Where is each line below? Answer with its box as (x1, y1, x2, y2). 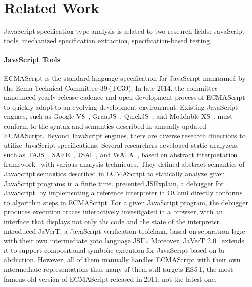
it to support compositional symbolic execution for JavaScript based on (4, 245, 216, 255)
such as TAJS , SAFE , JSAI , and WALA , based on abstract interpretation (4, 149, 238, 159)
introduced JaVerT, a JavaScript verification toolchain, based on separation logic (4, 226, 245, 236)
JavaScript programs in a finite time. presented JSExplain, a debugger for (4, 178, 224, 188)
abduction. (4, 254, 36, 265)
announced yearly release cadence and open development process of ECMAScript (4, 92, 245, 102)
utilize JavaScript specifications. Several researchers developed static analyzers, (4, 140, 239, 150)
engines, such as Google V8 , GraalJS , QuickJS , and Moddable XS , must (4, 111, 233, 121)
